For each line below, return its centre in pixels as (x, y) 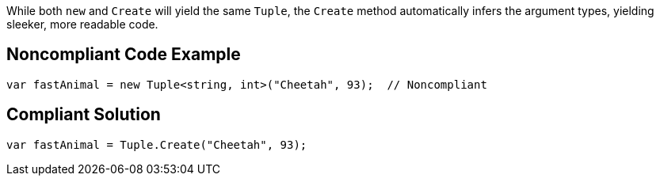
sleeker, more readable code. (82, 24)
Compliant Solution (84, 115)
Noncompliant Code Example (124, 55)
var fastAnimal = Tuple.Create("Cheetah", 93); (157, 144)
